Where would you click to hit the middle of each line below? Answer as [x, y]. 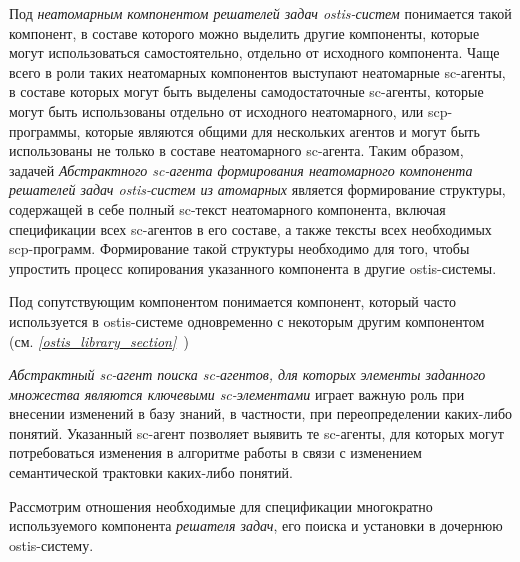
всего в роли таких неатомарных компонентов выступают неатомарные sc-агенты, [257, 71]
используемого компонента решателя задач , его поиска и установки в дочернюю [256, 525]
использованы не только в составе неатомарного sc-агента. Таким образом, [236, 150]
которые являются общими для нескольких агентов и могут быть [282, 130]
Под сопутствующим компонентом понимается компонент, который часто [232, 301]
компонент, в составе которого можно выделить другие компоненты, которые [244, 32]
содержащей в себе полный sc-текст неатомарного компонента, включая [227, 208]
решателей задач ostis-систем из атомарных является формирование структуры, [257, 189]
